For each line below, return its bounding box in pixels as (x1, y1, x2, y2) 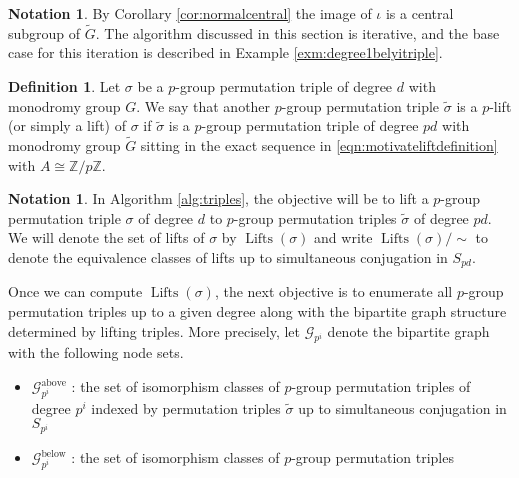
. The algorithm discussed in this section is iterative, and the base (95, 22, 500, 43)
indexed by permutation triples (91, 397, 281, 418)
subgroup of (8, 22, 81, 43)
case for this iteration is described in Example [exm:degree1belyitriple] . (8, 42, 443, 63)
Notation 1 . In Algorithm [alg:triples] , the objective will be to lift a (8, 188, 429, 209)
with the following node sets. (8, 342, 184, 363)
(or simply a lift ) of (8, 115, 126, 136)
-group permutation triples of (291, 376, 471, 396)
